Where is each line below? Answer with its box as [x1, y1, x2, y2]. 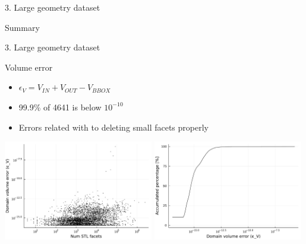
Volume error [5, 61, 53, 73]
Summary [5, 21, 40, 33]
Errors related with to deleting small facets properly [18, 121, 209, 133]
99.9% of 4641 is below [18, 100, 102, 113]
